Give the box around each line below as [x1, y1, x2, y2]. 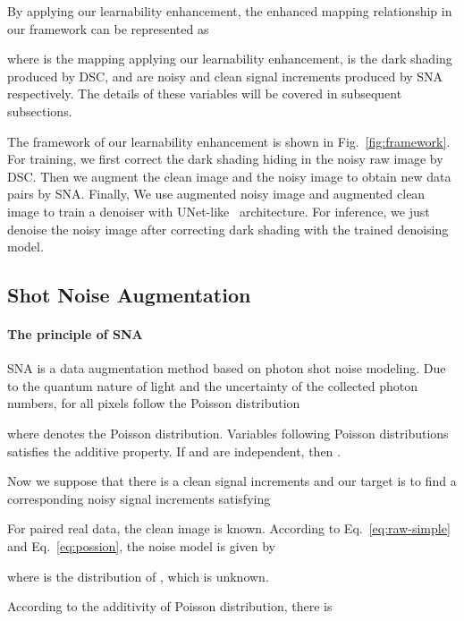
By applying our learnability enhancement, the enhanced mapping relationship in [7, 2, 452, 20]
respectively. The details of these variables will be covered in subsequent [7, 84, 402, 103]
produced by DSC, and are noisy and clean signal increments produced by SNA [7, 66, 443, 85]
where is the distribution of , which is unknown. [7, 566, 269, 585]
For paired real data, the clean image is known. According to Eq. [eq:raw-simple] [7, 519, 451, 538]
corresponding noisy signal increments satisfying [7, 489, 271, 507]
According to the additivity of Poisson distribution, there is [7, 597, 333, 616]
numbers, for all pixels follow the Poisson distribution [7, 394, 300, 413]
